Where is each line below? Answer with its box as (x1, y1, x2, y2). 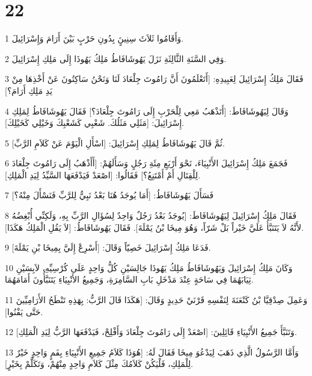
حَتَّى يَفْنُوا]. (5, 305, 43, 318)
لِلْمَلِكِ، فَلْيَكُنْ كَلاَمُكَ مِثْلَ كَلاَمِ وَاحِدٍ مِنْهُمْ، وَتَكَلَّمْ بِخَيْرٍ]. (5, 357, 194, 370)
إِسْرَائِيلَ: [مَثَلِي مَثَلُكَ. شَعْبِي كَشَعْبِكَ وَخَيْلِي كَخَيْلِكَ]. (5, 116, 185, 129)
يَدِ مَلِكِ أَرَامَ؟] (5, 84, 53, 96)
